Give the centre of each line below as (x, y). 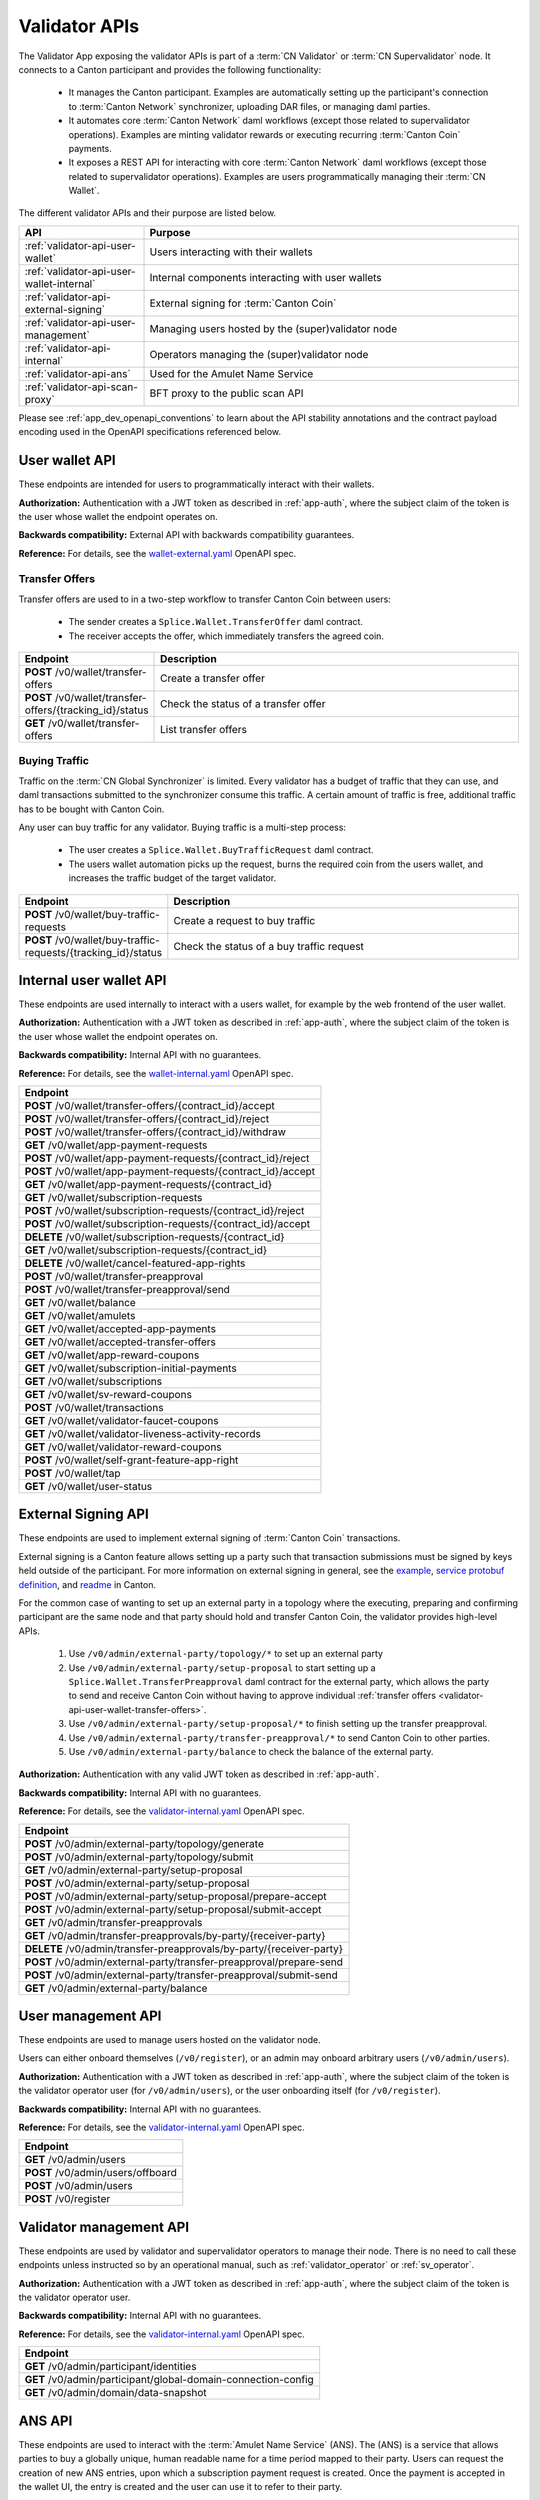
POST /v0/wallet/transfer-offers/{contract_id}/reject (147, 1118)
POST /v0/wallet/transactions (94, 1407)
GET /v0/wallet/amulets (80, 1315)
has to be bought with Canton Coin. (91, 809)
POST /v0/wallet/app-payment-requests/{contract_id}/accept (170, 1171)
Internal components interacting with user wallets (265, 277)
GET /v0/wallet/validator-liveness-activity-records (143, 1433)
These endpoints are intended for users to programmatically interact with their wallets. (196, 484)
